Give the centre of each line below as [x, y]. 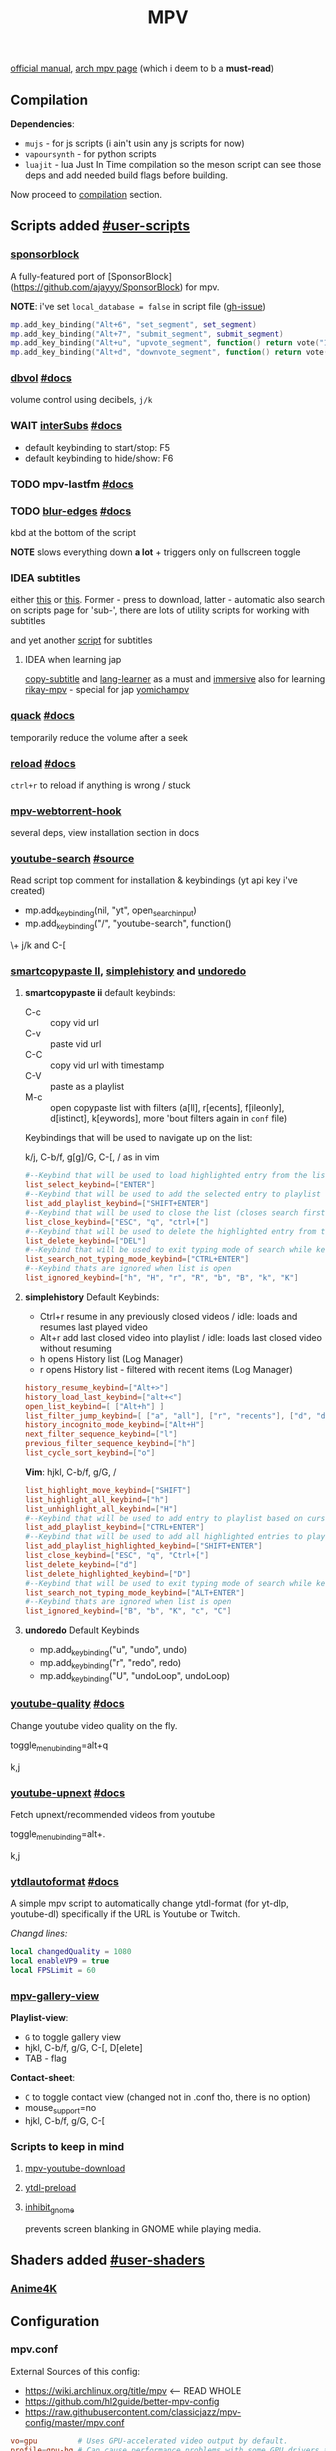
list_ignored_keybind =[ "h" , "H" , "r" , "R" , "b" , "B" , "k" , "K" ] [161, 1278]
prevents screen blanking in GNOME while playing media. [143, 2228]
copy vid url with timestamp [107, 1065]
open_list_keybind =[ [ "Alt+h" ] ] [94, 1406]
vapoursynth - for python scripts [90, 154]
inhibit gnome [49, 2208]
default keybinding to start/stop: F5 [97, 447]
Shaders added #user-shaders [108, 2260]
